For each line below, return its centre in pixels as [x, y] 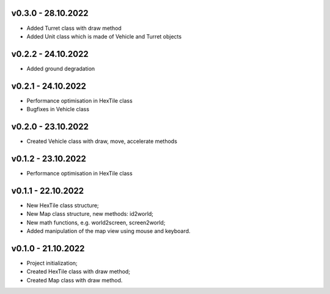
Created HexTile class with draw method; [79, 271]
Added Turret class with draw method [74, 28]
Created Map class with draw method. [75, 280]
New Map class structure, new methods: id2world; [90, 214]
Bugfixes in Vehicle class [58, 109]
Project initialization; [52, 263]
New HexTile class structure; [63, 205]
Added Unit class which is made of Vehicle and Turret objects [104, 36]
